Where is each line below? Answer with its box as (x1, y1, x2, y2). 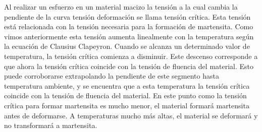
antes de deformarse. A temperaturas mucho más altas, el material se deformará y (4, 110, 258, 120)
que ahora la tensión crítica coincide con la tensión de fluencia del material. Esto (4, 60, 254, 71)
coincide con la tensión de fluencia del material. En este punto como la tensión (4, 90, 247, 101)
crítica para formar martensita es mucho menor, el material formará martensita (4, 100, 249, 110)
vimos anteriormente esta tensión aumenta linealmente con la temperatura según (4, 31, 254, 41)
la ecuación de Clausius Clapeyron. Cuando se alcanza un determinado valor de (4, 41, 250, 51)
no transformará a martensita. (4, 120, 97, 130)
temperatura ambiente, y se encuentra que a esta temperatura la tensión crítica (4, 80, 250, 91)
